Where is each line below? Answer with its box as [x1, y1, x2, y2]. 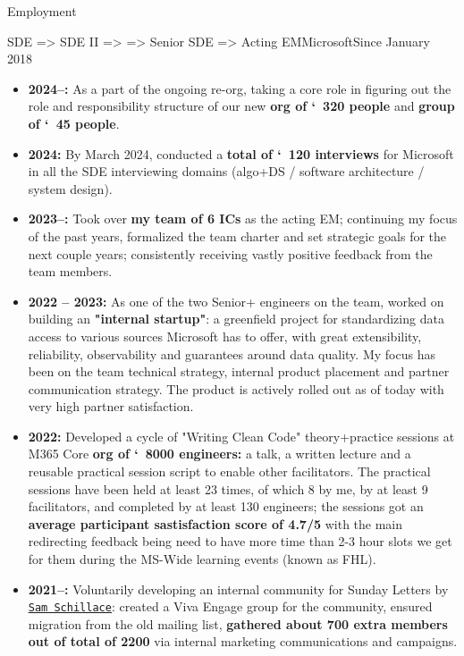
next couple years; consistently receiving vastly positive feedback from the [28, 244, 433, 263]
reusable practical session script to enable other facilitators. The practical [28, 462, 431, 481]
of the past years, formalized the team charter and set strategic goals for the [28, 226, 447, 245]
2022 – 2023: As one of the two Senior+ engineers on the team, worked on [28, 291, 444, 310]
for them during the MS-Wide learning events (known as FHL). [28, 550, 376, 568]
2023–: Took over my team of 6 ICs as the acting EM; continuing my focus [28, 209, 458, 228]
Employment [7, 2, 77, 20]
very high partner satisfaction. [28, 397, 194, 416]
